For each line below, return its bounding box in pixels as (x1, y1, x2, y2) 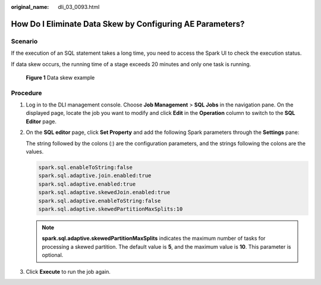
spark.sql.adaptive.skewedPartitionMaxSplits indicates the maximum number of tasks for (42, 235, 266, 242)
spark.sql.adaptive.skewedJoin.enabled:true (38, 189, 171, 196)
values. (26, 148, 44, 155)
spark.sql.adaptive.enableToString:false (38, 197, 161, 204)
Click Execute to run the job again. (26, 268, 111, 275)
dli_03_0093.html (58, 4, 100, 10)
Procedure (11, 89, 42, 97)
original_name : (11, 4, 49, 10)
